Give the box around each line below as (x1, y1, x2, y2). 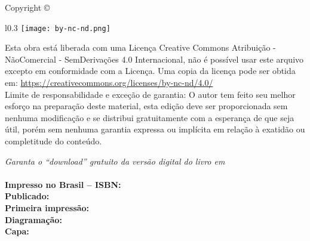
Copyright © (5, 1, 50, 13)
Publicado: (5, 190, 50, 202)
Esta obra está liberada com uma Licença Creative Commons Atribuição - (5, 41, 276, 54)
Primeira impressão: (5, 201, 90, 214)
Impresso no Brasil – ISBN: (5, 178, 121, 190)
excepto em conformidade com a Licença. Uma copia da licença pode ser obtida (5, 64, 296, 77)
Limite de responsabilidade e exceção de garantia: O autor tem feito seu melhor (5, 88, 296, 100)
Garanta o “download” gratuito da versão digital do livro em (5, 155, 225, 167)
